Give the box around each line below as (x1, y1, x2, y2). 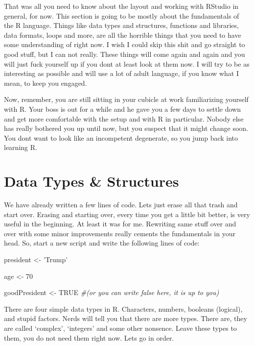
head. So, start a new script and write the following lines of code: (4, 238, 200, 248)
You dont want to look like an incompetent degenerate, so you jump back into (4, 132, 238, 143)
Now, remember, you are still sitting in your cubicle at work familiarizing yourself (4, 94, 249, 104)
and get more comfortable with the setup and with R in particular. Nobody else (4, 113, 244, 124)
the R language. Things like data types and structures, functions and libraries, (4, 20, 239, 30)
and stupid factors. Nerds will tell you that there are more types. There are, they (4, 313, 247, 323)
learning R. (4, 142, 37, 152)
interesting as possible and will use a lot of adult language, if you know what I (4, 68, 239, 78)
